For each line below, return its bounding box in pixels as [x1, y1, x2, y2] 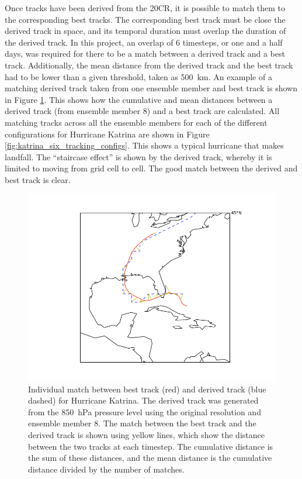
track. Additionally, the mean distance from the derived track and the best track [5, 58, 293, 71]
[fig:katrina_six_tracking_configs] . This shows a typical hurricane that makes [5, 139, 284, 151]
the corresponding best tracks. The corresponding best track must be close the [5, 13, 286, 25]
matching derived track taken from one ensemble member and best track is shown [5, 82, 297, 94]
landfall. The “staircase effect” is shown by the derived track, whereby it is [5, 150, 272, 163]
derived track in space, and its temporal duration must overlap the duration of [5, 25, 286, 37]
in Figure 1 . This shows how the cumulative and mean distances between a [5, 93, 273, 105]
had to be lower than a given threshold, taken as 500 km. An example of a [5, 70, 272, 82]
